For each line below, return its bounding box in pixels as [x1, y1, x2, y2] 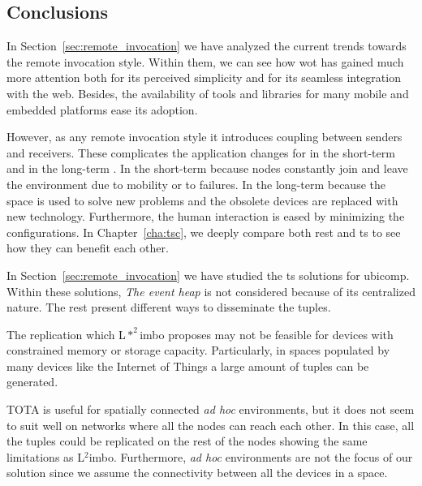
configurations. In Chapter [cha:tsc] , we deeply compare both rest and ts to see [6, 223, 401, 240]
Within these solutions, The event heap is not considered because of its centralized [6, 282, 416, 299]
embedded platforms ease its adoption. [6, 101, 198, 118]
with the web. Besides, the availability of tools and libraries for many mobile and [6, 84, 409, 101]
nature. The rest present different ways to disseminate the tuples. [6, 299, 331, 316]
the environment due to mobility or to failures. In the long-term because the [6, 175, 385, 192]
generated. [6, 373, 58, 390]
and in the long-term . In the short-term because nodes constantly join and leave [6, 160, 408, 177]
